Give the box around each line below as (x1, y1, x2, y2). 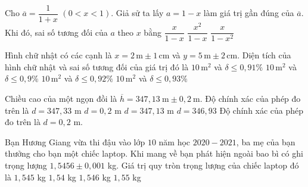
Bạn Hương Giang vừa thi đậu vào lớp (5, 135, 145, 148)
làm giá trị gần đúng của (203, 7, 294, 19)
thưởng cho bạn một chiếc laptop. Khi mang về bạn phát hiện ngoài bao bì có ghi (5, 147, 303, 160)
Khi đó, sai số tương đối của (5, 26, 108, 38)
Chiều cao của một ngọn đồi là (5, 92, 117, 104)
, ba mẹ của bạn (236, 135, 295, 148)
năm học (158, 135, 191, 148)
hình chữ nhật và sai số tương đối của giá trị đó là (5, 60, 189, 73)
